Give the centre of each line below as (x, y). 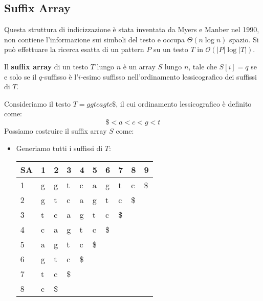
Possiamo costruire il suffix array (56, 130)
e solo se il (20, 76)
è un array (139, 66)
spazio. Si (244, 39)
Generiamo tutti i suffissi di (59, 148)
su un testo (171, 49)
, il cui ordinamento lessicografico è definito (184, 103)
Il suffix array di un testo (46, 66)
